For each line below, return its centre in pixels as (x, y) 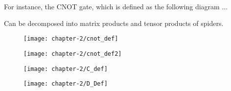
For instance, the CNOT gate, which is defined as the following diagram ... (116, 6)
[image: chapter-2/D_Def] (66, 84)
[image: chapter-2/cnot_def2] (73, 54)
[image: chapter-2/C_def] (66, 69)
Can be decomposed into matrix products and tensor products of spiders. (114, 23)
